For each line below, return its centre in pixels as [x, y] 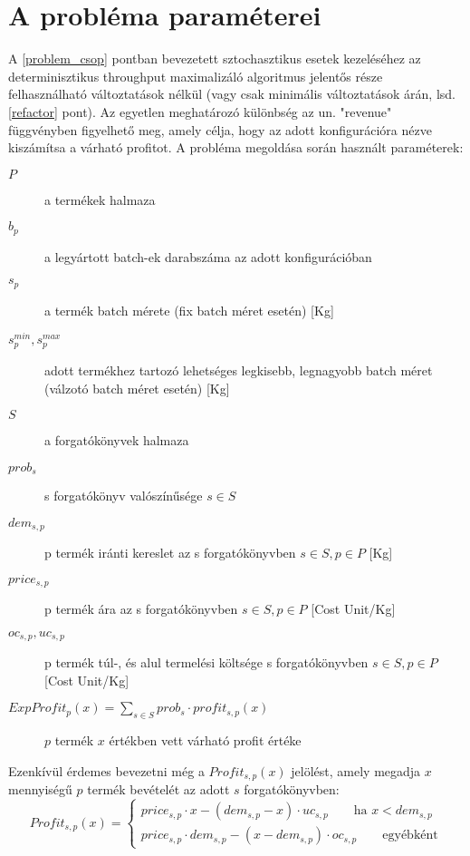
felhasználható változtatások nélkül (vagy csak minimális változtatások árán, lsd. [232, 94]
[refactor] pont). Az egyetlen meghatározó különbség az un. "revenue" [200, 111]
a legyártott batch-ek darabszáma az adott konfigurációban [208, 256]
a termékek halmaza [100, 199]
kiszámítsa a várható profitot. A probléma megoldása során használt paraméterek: [236, 147]
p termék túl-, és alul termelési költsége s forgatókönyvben [206, 662]
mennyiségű [40, 789]
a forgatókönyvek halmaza [117, 440]
